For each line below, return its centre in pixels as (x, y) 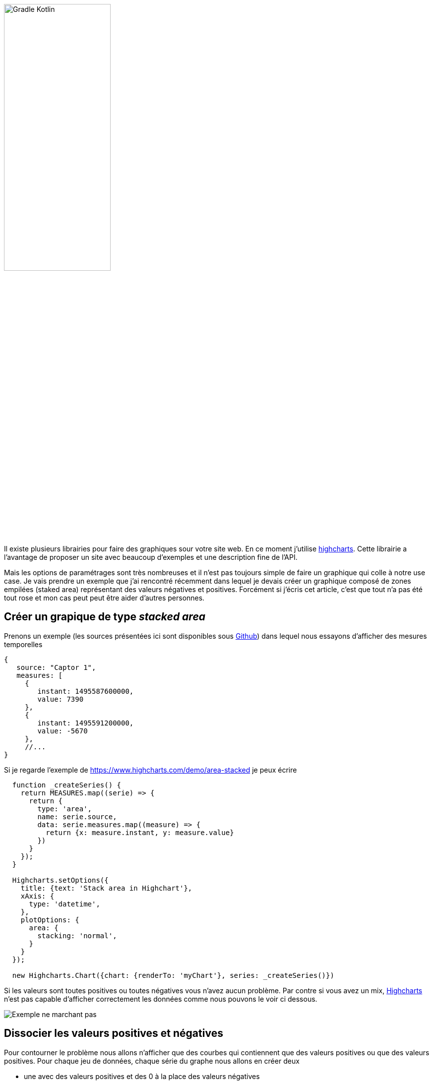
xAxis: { (37, 896)
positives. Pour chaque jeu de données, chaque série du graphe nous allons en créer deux (152, 1061)
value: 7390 (61, 699)
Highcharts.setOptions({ (60, 880)
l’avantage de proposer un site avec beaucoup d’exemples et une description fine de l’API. (151, 557)
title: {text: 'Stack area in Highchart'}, (106, 888)
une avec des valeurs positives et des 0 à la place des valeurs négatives (142, 1076)
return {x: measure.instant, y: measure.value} (140, 832)
